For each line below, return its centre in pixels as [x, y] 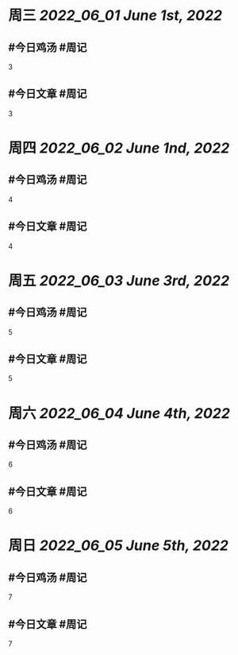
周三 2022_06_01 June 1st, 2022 [115, 16]
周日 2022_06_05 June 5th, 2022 [118, 546]
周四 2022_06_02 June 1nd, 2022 [119, 148]
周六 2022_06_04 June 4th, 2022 [119, 413]
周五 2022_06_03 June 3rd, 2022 [119, 280]
